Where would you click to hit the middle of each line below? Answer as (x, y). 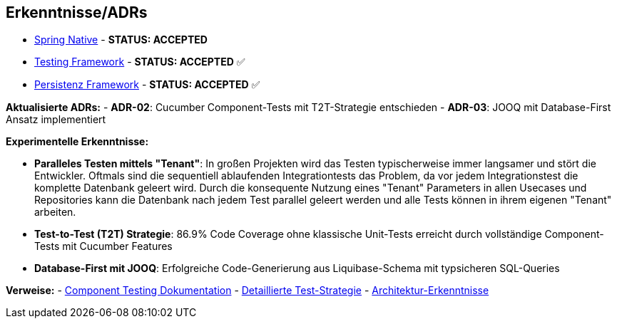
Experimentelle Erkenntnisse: (77, 142)
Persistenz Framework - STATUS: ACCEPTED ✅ (147, 85)
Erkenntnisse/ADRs (77, 12)
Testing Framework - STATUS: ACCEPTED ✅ (140, 62)
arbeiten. (55, 212)
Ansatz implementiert (56, 120)
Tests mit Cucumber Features (103, 246)
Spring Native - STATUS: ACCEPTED (121, 40)
